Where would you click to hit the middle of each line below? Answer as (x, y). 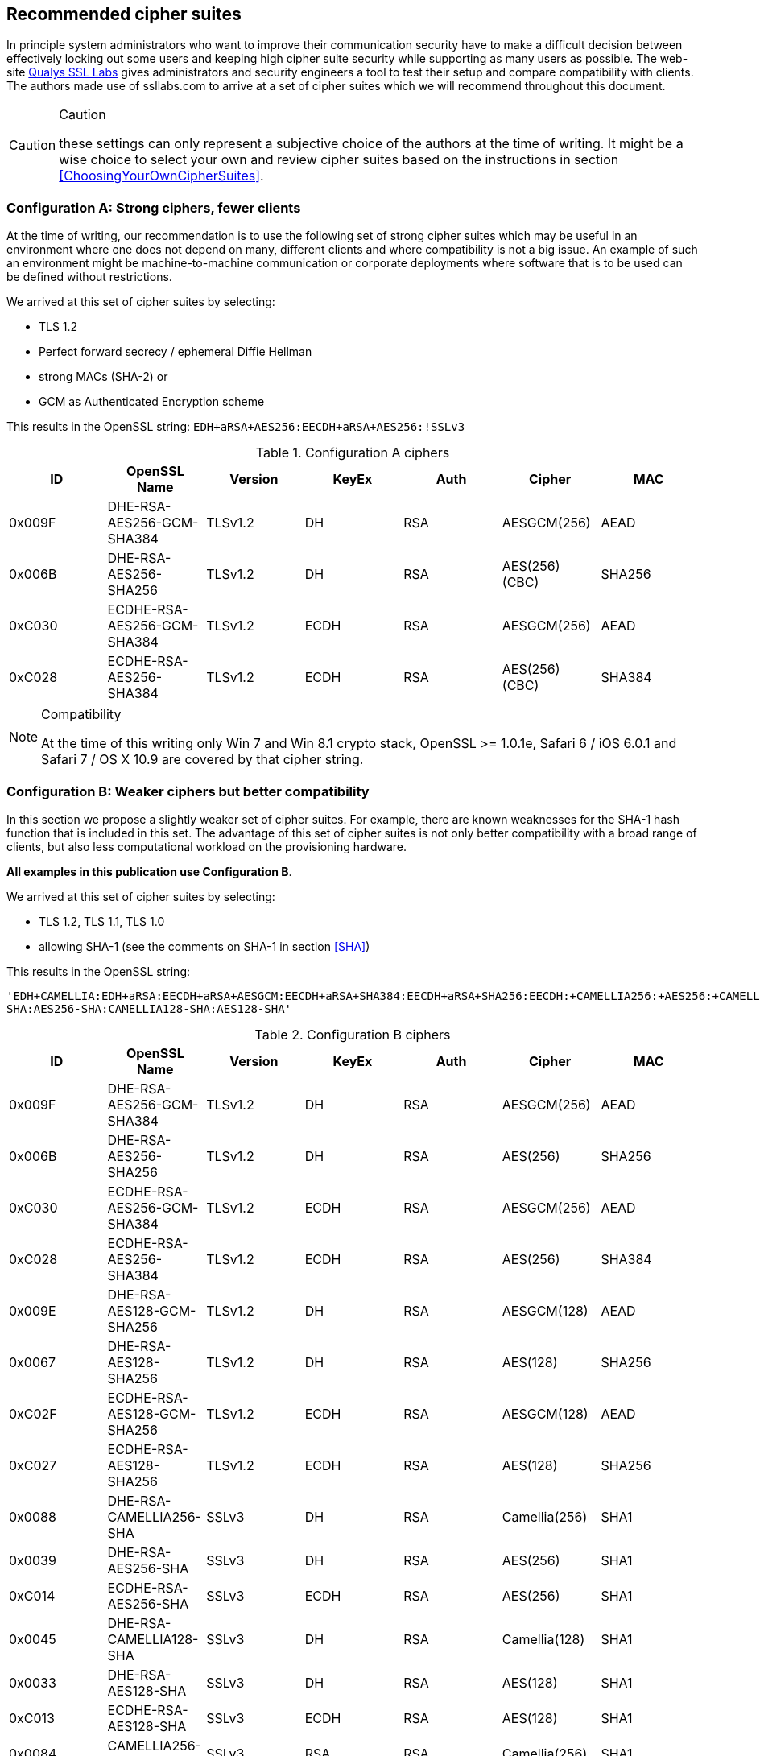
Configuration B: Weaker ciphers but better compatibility (188, 791)
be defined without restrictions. (89, 277)
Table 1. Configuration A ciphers (353, 453)
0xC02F (33, 1413)
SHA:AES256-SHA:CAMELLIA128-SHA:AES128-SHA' (149, 1008)
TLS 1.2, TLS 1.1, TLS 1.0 (102, 921)
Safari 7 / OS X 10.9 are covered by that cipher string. (202, 760)
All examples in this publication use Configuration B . (149, 871)
